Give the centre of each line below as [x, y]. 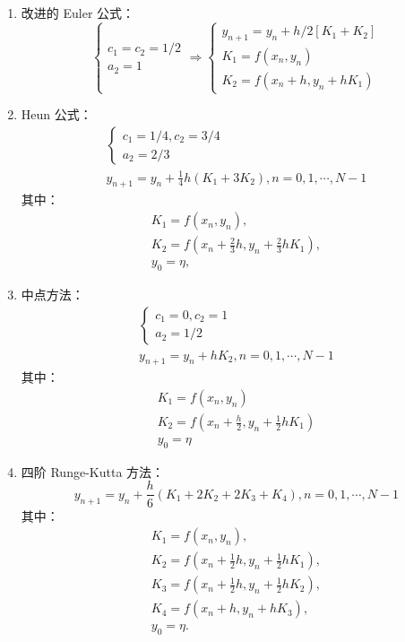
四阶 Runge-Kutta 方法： [93, 471]
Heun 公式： [56, 114]
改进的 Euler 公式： [78, 13]
